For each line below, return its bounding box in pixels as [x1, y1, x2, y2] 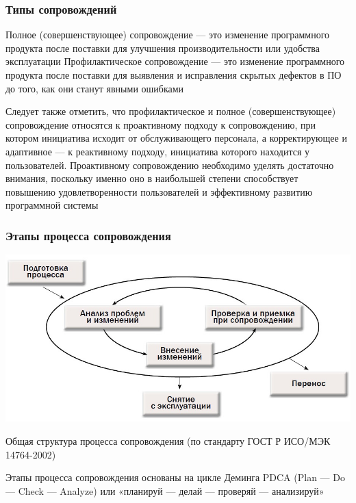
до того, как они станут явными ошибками [5, 81, 184, 95]
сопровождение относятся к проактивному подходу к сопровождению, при [5, 117, 316, 131]
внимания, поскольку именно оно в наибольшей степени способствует [5, 171, 298, 185]
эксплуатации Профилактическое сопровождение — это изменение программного [5, 54, 345, 68]
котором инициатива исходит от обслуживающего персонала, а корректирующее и [5, 131, 347, 145]
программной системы [5, 198, 99, 212]
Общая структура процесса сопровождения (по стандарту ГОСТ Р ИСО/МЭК [5, 433, 331, 448]
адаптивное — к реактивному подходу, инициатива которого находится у [5, 144, 309, 158]
